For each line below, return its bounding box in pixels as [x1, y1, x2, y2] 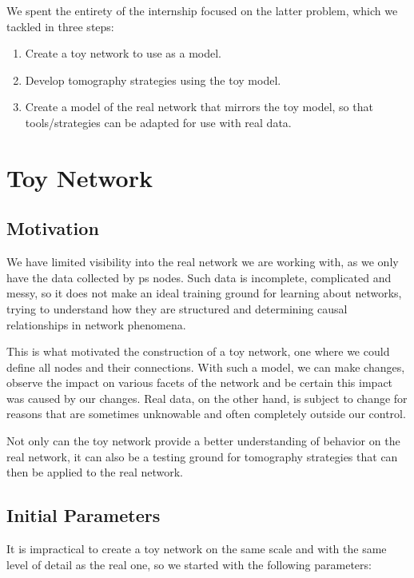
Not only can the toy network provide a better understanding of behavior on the [6, 433, 400, 449]
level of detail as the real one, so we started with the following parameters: [6, 556, 372, 572]
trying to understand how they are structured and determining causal [6, 300, 348, 317]
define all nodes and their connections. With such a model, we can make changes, [6, 358, 405, 375]
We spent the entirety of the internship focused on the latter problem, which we [6, 2, 398, 18]
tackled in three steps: [6, 18, 114, 34]
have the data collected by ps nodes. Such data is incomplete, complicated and [6, 269, 392, 285]
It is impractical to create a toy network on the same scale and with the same [6, 540, 387, 557]
